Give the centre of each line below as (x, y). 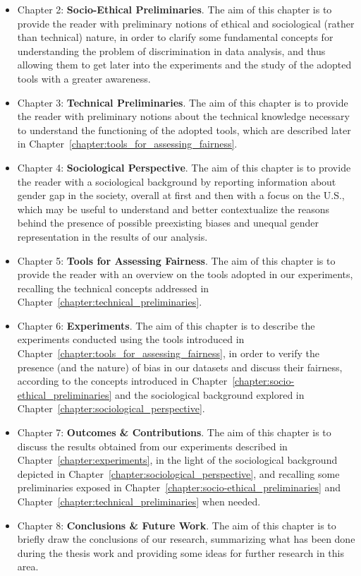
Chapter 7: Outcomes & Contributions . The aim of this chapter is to (174, 432)
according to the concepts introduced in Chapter (122, 381)
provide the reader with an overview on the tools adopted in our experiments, (185, 274)
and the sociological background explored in (210, 394)
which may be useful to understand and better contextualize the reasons (173, 209)
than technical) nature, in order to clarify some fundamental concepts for (175, 37)
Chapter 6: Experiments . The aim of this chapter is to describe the (166, 325)
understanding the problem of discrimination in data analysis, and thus (171, 50)
